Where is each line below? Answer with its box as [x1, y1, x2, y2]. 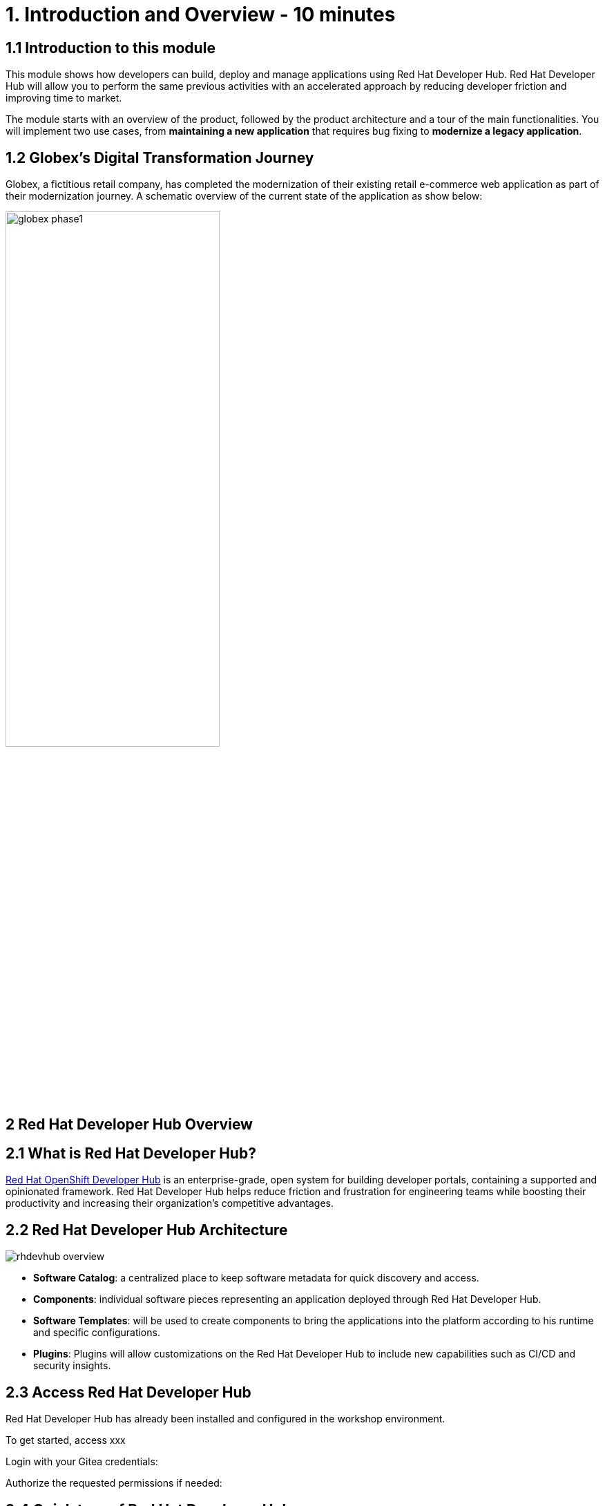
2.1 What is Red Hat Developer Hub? [6, 1145, 256, 1163]
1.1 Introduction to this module [6, 39, 215, 57]
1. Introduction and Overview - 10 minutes [6, 3, 396, 26]
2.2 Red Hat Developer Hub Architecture [6, 1221, 288, 1239]
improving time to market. [6, 92, 122, 104]
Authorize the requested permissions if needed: [6, 1477, 222, 1489]
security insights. [33, 1360, 111, 1372]
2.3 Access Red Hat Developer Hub [6, 1383, 251, 1401]
